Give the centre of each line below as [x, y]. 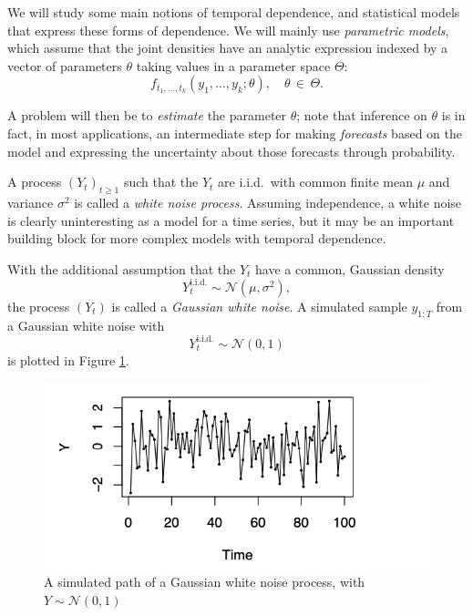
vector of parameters [65, 65]
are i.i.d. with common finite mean [316, 182]
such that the [161, 182]
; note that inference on [362, 115]
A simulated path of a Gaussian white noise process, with [205, 582]
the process [39, 306]
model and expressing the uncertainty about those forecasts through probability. [231, 151]
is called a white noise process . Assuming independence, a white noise [268, 202]
